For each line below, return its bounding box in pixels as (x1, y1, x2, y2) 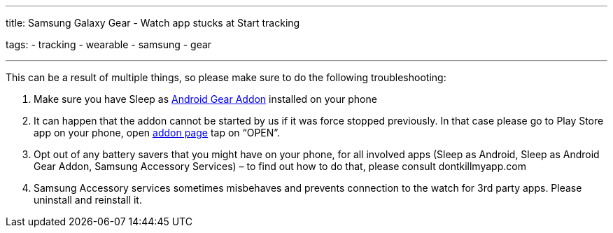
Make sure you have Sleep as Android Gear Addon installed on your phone (34, 93, 377, 105)
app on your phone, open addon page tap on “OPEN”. (34, 127, 281, 139)
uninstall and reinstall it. (34, 194, 142, 206)
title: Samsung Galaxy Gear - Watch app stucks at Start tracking (6, 17, 300, 29)
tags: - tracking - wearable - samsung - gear (6, 38, 212, 50)
